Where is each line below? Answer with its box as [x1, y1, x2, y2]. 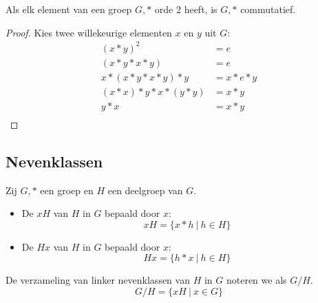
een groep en [40, 182, 94, 197]
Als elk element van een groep [6, 2, 132, 16]
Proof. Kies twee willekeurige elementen [6, 25, 172, 39]
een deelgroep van [107, 182, 183, 197]
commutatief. [240, 2, 296, 16]
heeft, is [184, 2, 218, 16]
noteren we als [226, 273, 287, 287]
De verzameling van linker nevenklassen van [6, 273, 190, 287]
